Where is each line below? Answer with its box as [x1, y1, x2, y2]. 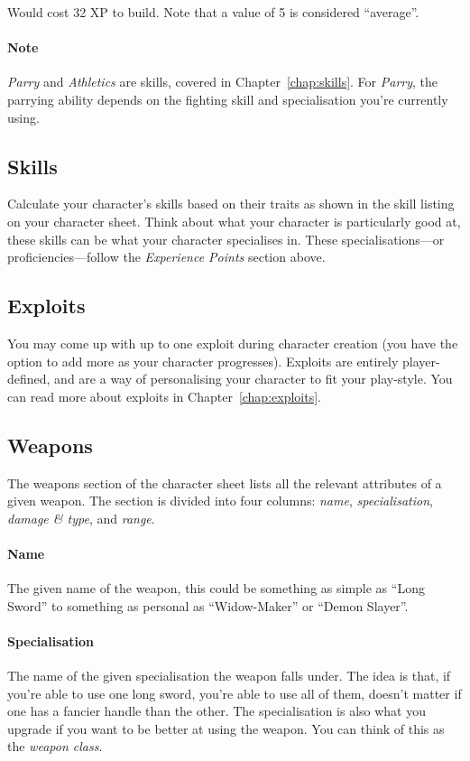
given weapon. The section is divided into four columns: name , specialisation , [7, 491, 433, 510]
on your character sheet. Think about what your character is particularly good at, [7, 211, 461, 230]
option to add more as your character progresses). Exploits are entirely [7, 351, 399, 370]
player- [401, 351, 440, 370]
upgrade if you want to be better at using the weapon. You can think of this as [7, 719, 445, 738]
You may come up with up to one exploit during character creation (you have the [7, 333, 458, 352]
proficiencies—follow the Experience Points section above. [7, 247, 326, 266]
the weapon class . [7, 737, 103, 756]
